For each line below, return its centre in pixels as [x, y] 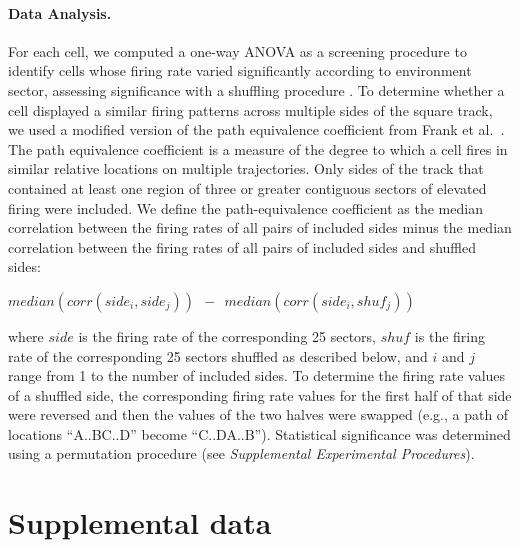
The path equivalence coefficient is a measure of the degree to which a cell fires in [258, 148]
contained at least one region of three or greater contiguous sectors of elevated [247, 187]
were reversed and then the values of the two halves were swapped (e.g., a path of [258, 414]
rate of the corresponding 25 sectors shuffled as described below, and [218, 355]
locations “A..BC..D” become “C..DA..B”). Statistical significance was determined [259, 433]
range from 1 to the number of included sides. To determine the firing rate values [257, 375]
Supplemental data [140, 522]
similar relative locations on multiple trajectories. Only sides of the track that [246, 168]
